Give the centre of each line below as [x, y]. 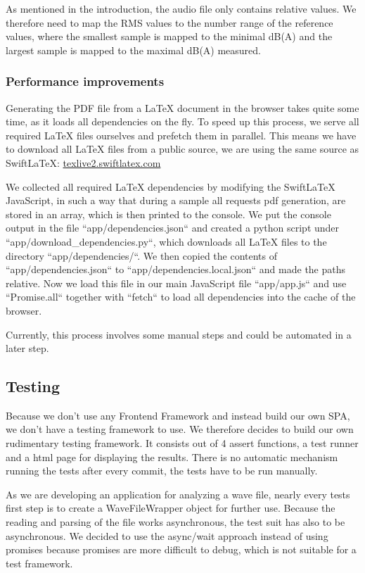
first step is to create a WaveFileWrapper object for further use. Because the [171, 508]
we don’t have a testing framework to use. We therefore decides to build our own [180, 429]
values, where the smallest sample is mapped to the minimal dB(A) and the [169, 36]
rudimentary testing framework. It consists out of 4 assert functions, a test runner [182, 443]
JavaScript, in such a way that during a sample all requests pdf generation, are [176, 200]
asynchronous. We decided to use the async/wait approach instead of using [167, 535]
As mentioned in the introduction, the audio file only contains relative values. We [181, 8]
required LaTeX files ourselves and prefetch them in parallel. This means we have [181, 135]
